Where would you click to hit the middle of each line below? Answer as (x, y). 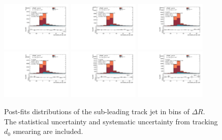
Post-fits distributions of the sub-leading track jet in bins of (97, 111)
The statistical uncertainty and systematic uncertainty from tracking (111, 121)
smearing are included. (48, 131)
